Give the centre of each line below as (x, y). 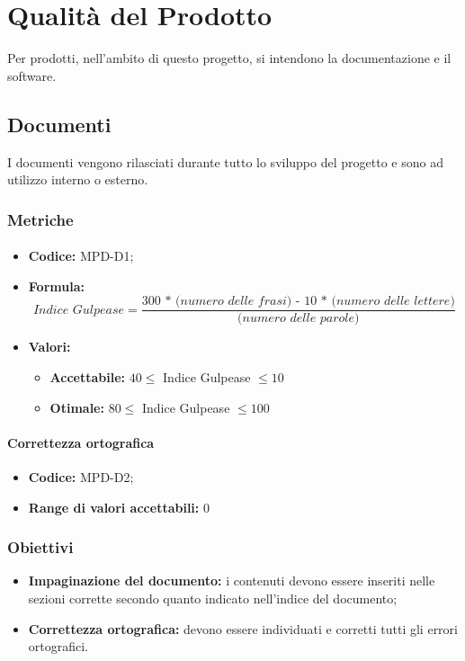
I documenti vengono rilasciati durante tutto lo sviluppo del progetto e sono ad (225, 161)
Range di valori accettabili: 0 (119, 507)
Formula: (56, 286)
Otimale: (77, 407)
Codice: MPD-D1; (81, 256)
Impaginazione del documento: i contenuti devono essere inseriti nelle (232, 581)
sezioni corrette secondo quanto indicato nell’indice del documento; (213, 598)
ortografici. (58, 646)
